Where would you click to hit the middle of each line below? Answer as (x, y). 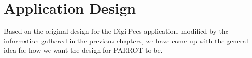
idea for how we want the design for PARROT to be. (83, 50)
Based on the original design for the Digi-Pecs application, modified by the (116, 31)
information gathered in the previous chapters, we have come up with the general (126, 40)
